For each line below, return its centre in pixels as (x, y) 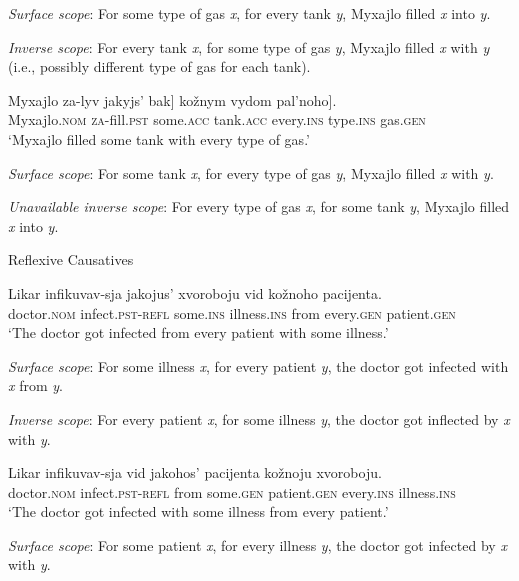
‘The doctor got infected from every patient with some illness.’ (198, 332)
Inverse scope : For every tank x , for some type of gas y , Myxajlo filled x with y (249, 46)
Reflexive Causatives (71, 259)
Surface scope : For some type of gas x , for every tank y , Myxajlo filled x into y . (249, 13)
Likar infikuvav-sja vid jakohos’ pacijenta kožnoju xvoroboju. (195, 472)
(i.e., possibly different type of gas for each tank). (159, 66)
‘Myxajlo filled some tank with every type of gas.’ (159, 138)
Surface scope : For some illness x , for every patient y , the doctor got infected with (258, 365)
